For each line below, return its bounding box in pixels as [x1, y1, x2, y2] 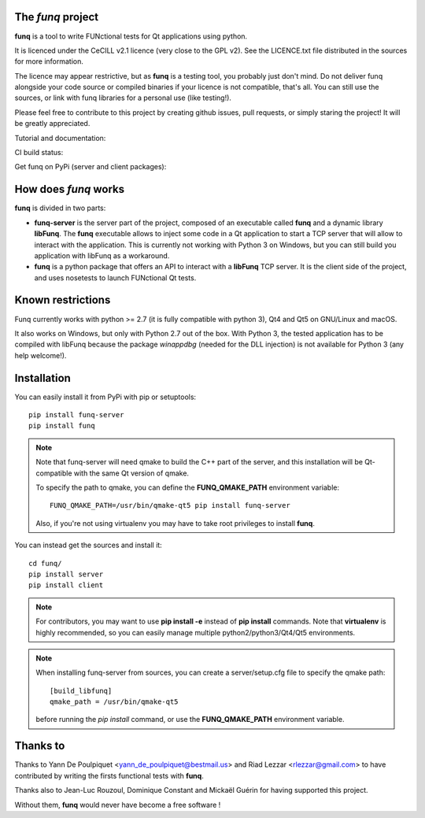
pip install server [28, 569, 104, 579]
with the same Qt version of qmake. [73, 468, 189, 478]
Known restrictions [14, 294, 111, 307]
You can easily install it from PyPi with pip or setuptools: [14, 392, 197, 402]
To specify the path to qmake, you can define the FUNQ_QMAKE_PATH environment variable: [35, 483, 340, 492]
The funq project [14, 10, 98, 24]
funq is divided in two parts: [14, 203, 106, 213]
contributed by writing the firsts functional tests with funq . [14, 771, 204, 780]
